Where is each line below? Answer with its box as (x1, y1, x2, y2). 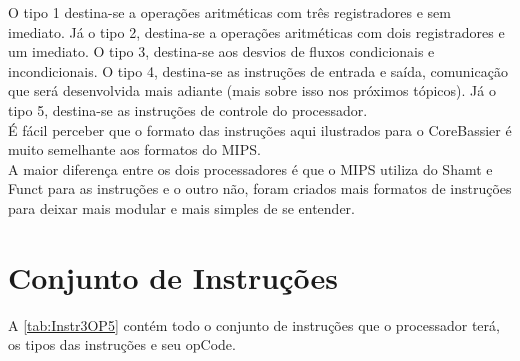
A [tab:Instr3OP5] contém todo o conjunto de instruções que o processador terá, (8, 314, 500, 335)
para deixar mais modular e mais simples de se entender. (8, 197, 356, 218)
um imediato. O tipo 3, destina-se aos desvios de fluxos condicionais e (8, 41, 435, 62)
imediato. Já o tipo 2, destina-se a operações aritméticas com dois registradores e (8, 21, 505, 42)
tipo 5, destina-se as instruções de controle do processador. (8, 99, 368, 120)
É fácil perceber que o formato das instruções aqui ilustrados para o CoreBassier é (8, 119, 512, 140)
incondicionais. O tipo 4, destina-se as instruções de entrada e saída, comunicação (8, 60, 508, 81)
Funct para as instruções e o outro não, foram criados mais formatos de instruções (8, 178, 512, 199)
